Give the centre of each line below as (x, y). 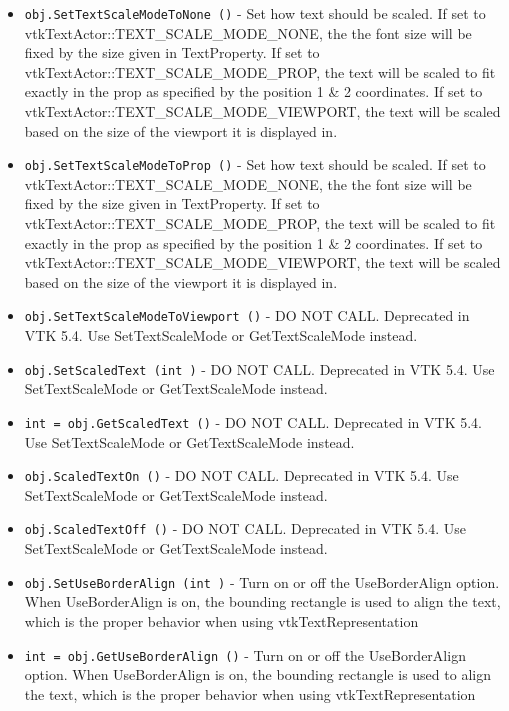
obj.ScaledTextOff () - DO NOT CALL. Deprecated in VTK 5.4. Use (245, 528)
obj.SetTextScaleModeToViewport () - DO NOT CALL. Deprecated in (247, 315)
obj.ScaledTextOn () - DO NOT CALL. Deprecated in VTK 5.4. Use (241, 475)
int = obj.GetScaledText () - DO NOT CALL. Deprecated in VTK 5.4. (253, 421)
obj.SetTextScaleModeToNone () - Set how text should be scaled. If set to (255, 13)
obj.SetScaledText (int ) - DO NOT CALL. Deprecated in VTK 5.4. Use (259, 368)
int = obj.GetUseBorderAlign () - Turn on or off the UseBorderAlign (245, 654)
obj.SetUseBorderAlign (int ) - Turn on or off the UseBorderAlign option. (262, 581)
